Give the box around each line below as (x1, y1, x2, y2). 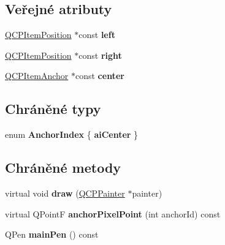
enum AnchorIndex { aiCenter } (5, 128, 139, 141)
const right (78, 48, 122, 61)
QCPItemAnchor (5, 69, 69, 82)
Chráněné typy (5, 99, 101, 118)
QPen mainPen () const (5, 228, 99, 241)
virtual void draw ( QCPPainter (5, 186, 125, 199)
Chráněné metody (5, 158, 121, 177)
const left (78, 28, 115, 41)
